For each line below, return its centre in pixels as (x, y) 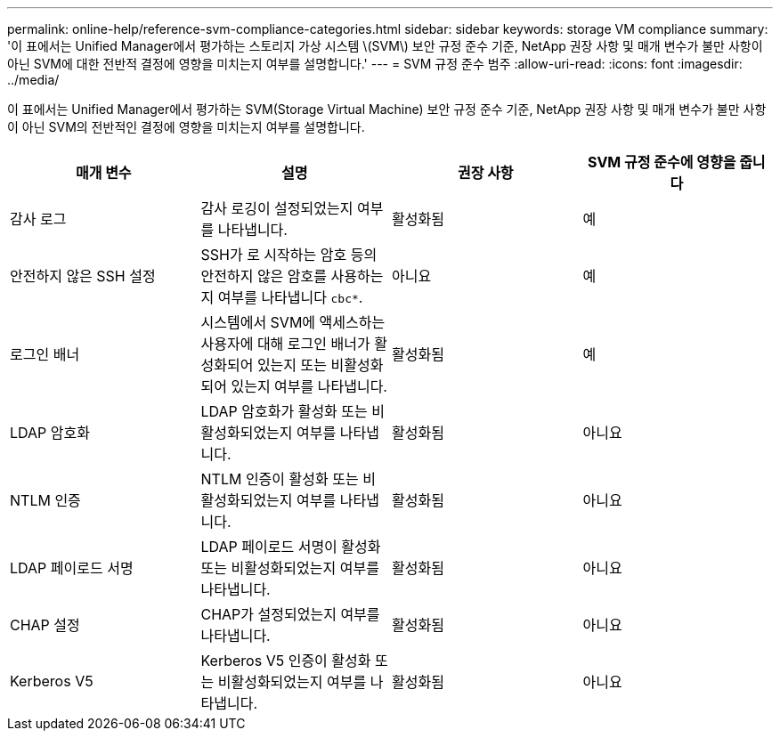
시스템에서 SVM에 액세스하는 (293, 322)
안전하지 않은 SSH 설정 (83, 276)
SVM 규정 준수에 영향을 (662, 162)
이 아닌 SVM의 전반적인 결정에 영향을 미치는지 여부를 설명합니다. (186, 127)
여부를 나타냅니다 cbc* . (290, 297)
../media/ (33, 80)
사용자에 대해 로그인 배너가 (285, 344)
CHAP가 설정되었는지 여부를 (290, 614)
